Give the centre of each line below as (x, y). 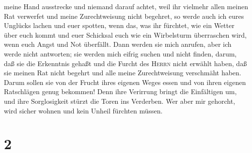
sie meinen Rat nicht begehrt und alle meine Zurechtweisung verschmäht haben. (123, 73)
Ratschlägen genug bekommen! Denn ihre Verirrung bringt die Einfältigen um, (120, 91)
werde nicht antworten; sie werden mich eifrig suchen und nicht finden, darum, (120, 53)
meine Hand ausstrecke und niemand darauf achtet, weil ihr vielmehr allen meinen (126, 6)
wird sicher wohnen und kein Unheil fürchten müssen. (83, 110)
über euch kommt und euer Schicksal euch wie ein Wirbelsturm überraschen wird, (126, 35)
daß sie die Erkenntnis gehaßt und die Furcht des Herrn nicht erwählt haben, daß (126, 63)
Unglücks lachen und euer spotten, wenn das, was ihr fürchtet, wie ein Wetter (119, 25)
